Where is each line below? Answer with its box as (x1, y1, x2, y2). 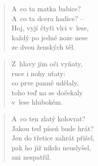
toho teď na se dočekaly (11, 87, 83, 97)
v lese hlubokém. (11, 97, 63, 107)
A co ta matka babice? (11, 3, 81, 13)
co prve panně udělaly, (11, 78, 79, 88)
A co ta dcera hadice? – (11, 13, 84, 23)
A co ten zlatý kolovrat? (11, 113, 85, 123)
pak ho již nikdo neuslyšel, (11, 142, 91, 152)
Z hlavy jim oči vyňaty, (11, 58, 83, 68)
